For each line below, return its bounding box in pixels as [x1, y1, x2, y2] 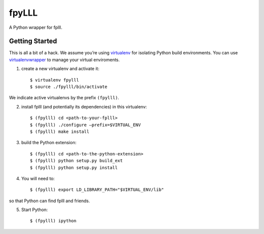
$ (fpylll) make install [30, 128, 89, 134]
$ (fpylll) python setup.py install [30, 165, 118, 170]
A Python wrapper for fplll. [9, 24, 63, 30]
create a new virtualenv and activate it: [21, 66, 100, 72]
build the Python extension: [21, 140, 77, 146]
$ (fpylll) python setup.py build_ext [30, 158, 123, 164]
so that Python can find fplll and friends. [9, 198, 90, 204]
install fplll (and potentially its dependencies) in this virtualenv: [21, 104, 147, 109]
